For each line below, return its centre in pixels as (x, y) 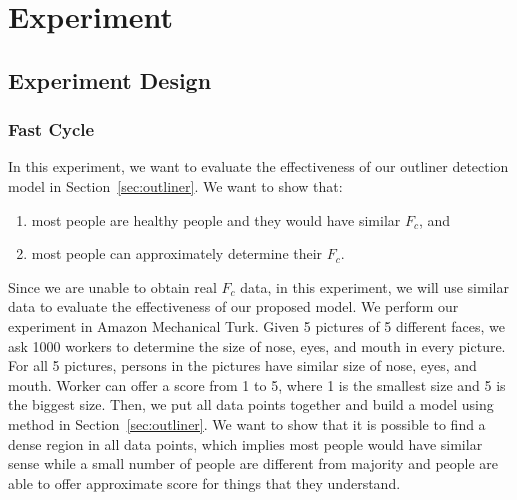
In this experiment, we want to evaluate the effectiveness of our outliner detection (258, 166)
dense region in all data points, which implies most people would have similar (245, 443)
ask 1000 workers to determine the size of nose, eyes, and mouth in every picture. (257, 345)
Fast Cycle (51, 129)
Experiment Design (110, 79)
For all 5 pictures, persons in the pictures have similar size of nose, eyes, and (242, 365)
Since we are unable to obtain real (112, 286)
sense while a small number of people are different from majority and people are (253, 463)
